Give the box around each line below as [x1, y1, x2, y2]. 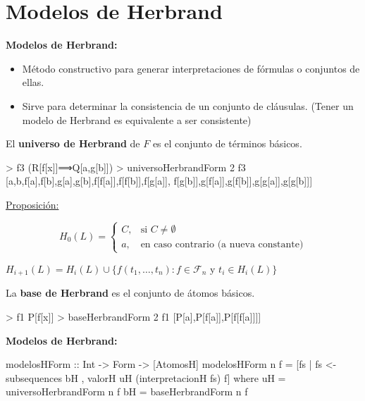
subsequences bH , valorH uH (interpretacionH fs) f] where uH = [6, 370, 286, 385]
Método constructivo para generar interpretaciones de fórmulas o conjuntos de [22, 61, 360, 75]
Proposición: [6, 197, 59, 211]
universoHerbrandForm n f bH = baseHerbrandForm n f [6, 384, 248, 399]
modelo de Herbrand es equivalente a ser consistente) [22, 112, 252, 127]
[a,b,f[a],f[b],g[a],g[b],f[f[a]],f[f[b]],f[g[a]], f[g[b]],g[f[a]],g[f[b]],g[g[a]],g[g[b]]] [6, 173, 313, 188]
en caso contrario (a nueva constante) [140, 239, 304, 249]
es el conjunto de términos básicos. [152, 136, 302, 151]
